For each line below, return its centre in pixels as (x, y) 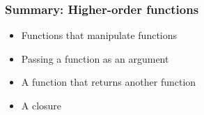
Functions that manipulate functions (99, 35)
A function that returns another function (109, 82)
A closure (41, 105)
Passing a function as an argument (95, 58)
